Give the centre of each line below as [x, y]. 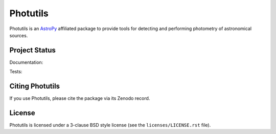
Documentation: [26, 62]
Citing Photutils [35, 86]
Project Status [33, 50]
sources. [19, 35]
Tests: [16, 72]
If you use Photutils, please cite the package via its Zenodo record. [80, 98]
